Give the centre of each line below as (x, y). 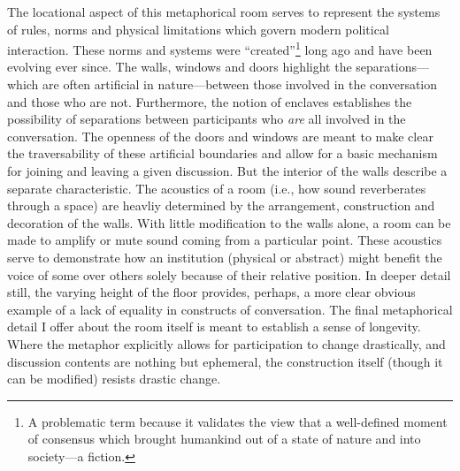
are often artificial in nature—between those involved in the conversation (240, 84)
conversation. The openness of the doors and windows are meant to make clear (220, 136)
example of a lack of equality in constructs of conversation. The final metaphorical (230, 309)
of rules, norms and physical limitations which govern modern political (198, 29)
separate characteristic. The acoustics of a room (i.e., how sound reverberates (217, 188)
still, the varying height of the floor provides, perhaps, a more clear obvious (211, 292)
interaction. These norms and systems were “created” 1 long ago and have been (220, 48)
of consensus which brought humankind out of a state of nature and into (224, 439)
